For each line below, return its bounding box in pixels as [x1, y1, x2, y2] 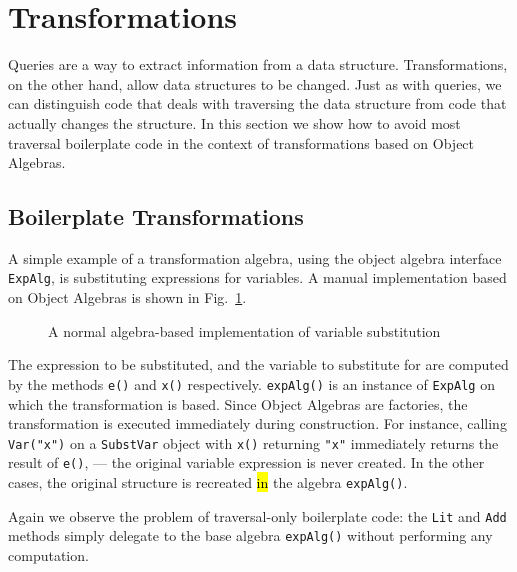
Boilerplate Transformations [8, 201, 304, 232]
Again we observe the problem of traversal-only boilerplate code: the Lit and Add [8, 505, 507, 526]
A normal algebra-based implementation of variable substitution [48, 320, 441, 341]
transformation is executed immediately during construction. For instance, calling [8, 413, 507, 434]
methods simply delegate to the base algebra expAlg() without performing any [8, 525, 493, 546]
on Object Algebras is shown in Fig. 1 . [8, 287, 247, 308]
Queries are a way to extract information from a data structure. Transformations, [8, 54, 508, 75]
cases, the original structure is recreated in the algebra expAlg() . [8, 472, 408, 493]
